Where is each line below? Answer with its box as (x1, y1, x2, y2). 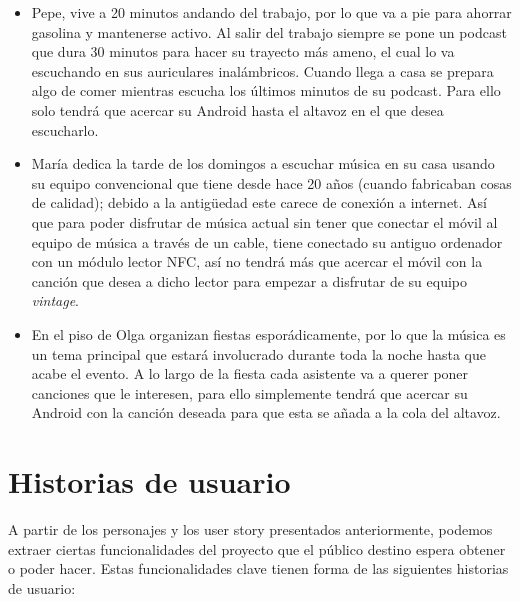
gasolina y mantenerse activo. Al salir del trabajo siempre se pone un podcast (31, 21, 507, 42)
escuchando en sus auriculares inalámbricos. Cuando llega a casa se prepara (31, 60, 494, 81)
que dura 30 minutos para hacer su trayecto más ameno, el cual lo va (31, 41, 455, 62)
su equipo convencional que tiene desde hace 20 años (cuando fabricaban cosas (31, 172, 512, 193)
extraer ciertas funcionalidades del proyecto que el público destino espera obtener (8, 538, 506, 559)
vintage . (31, 290, 79, 311)
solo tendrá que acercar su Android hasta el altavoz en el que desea (31, 99, 444, 120)
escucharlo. (31, 119, 99, 140)
